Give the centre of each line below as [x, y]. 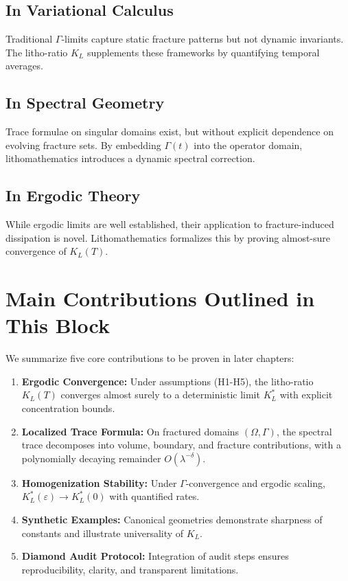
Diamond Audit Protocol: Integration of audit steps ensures [155, 556]
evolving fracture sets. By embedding [83, 145]
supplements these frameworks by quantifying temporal [203, 52]
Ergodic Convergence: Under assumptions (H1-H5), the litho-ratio [167, 381]
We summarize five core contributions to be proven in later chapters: [150, 358]
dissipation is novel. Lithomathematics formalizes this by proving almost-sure [168, 237]
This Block [58, 325]
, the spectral [304, 431]
